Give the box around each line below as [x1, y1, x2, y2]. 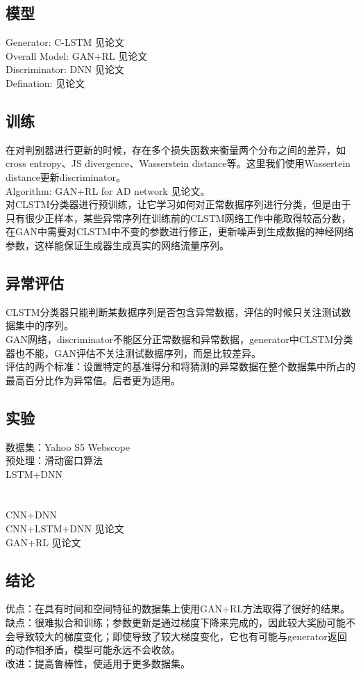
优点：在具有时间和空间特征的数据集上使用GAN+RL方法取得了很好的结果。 [6, 601, 350, 616]
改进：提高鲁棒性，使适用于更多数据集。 [6, 656, 190, 670]
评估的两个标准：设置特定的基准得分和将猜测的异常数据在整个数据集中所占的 [6, 359, 355, 374]
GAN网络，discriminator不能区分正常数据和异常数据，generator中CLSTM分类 [6, 331, 353, 346]
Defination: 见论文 [6, 75, 85, 90]
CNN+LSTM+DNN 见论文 [6, 521, 124, 536]
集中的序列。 [15, 318, 74, 333]
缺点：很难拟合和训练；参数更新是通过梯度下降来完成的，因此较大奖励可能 [6, 615, 346, 630]
